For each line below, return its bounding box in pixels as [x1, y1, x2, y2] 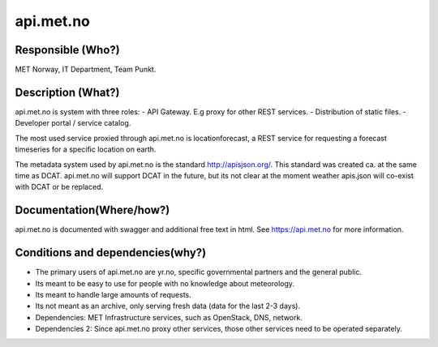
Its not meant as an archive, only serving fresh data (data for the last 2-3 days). [35, 301, 300, 311]
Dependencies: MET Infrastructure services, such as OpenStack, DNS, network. [35, 312, 303, 322]
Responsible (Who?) [15, 43, 121, 57]
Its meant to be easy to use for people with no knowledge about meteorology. [35, 278, 295, 288]
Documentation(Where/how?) [15, 203, 170, 217]
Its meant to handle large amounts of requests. [35, 289, 191, 299]
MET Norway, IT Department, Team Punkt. [15, 65, 157, 75]
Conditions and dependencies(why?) [15, 246, 207, 259]
